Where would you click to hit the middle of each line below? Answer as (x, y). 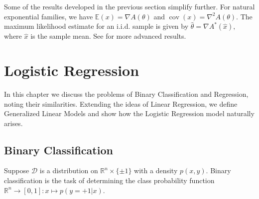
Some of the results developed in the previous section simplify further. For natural (129, 6)
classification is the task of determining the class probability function (109, 180)
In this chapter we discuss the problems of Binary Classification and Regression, (126, 94)
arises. (13, 123)
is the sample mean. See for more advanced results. (108, 36)
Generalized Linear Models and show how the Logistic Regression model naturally (129, 113)
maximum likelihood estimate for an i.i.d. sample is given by (96, 26)
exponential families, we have (49, 16)
